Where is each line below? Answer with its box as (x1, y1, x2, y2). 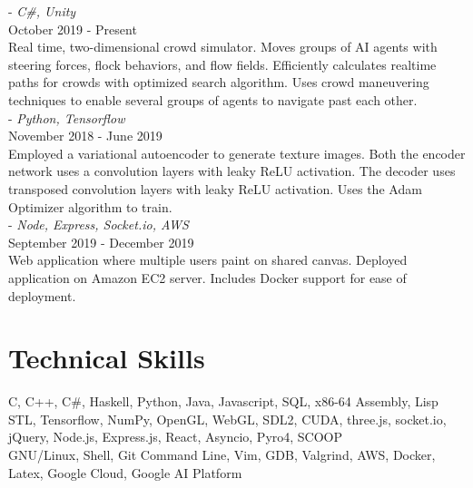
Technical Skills (8, 339, 205, 376)
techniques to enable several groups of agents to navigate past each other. (8, 90, 418, 109)
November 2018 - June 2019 (8, 126, 163, 145)
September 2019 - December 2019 (8, 232, 194, 251)
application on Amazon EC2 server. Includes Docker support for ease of (8, 268, 407, 287)
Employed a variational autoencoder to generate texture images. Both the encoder (8, 143, 466, 162)
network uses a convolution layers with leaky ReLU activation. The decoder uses (8, 161, 456, 181)
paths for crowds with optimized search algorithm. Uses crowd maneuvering (8, 73, 429, 92)
